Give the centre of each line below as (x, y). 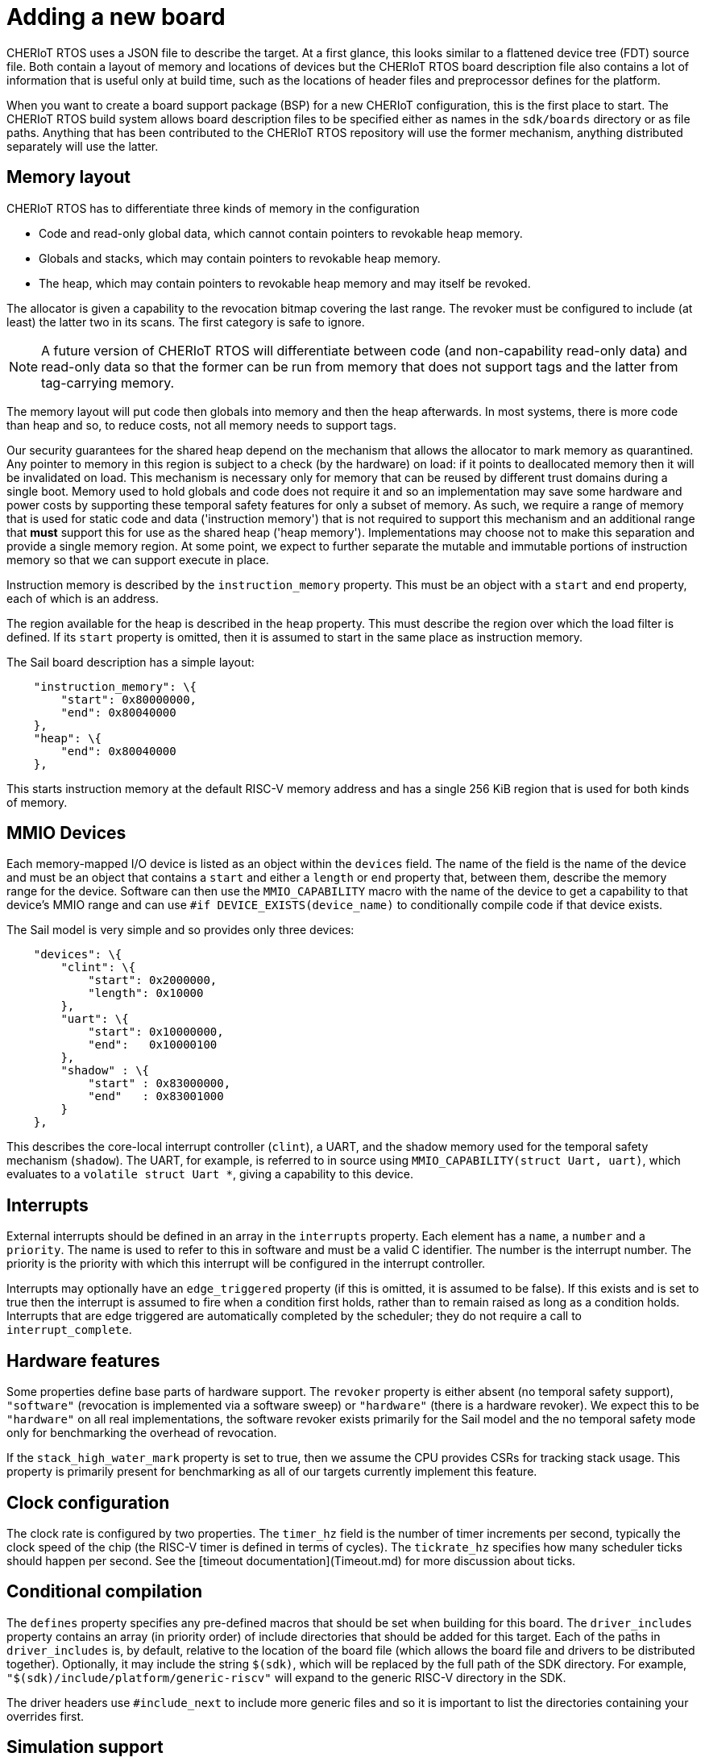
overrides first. (46, 1716)
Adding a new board (116, 17)
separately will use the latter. (83, 146)
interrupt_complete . (69, 1330)
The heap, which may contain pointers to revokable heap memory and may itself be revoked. (285, 283)
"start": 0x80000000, (129, 699)
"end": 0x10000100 (153, 1045)
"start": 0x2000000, (153, 980)
